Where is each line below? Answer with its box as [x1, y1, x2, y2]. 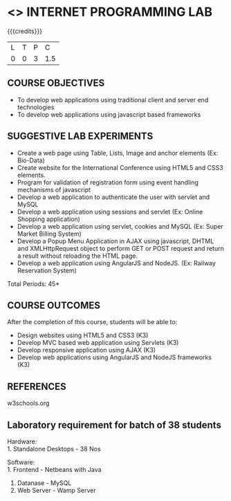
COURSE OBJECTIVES [7, 77, 105, 89]
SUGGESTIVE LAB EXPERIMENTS [7, 131, 154, 142]
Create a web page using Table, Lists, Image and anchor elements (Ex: [17, 149, 219, 157]
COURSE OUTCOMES [7, 299, 101, 311]
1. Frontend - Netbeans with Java [7, 466, 102, 473]
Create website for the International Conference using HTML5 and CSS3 [17, 163, 223, 171]
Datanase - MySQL [17, 479, 72, 487]
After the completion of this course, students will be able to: [7, 318, 178, 326]
